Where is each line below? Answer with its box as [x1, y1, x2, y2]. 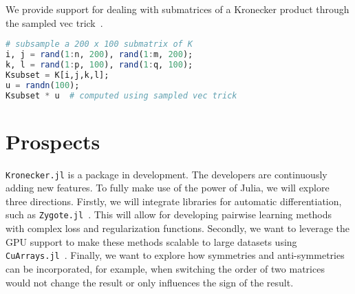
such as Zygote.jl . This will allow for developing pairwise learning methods [6, 207, 332, 222]
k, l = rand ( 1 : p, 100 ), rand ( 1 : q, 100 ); [6, 59, 193, 70]
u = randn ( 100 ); [6, 80, 80, 90]
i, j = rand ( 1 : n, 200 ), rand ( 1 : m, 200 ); [6, 50, 193, 60]
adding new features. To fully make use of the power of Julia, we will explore [6, 180, 330, 195]
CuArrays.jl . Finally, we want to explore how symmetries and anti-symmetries [6, 248, 345, 262]
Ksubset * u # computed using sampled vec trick [6, 90, 237, 101]
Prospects [6, 127, 100, 155]
